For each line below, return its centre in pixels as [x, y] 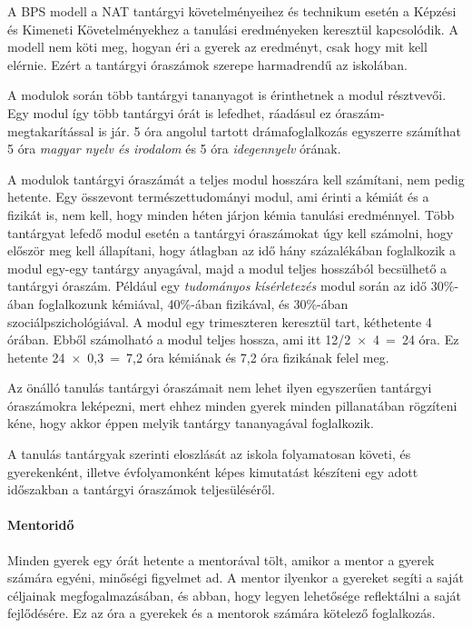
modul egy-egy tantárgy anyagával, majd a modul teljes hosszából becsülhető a [227, 268]
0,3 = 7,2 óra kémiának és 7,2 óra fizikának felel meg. [238, 357]
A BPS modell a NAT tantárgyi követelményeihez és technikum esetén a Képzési [232, 11]
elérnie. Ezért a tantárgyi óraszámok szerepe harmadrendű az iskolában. [207, 64]
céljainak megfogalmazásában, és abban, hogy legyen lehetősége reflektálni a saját [235, 595]
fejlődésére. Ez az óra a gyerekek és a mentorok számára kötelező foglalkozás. [221, 613]
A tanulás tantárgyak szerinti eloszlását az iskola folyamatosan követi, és [209, 454]
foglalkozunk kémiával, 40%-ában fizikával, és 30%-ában [193, 303]
